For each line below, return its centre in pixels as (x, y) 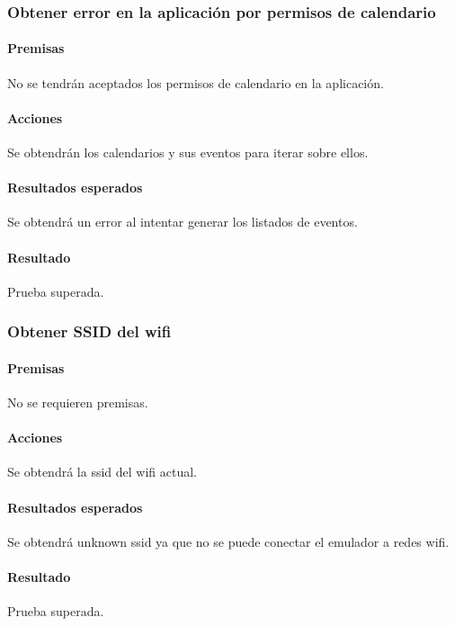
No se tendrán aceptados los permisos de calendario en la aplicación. (196, 82)
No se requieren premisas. (78, 402)
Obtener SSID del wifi (89, 331)
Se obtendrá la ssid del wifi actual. (102, 472)
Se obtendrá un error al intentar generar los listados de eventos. (183, 222)
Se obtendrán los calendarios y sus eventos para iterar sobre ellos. (188, 152)
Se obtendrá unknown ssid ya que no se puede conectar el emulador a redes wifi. (228, 541)
